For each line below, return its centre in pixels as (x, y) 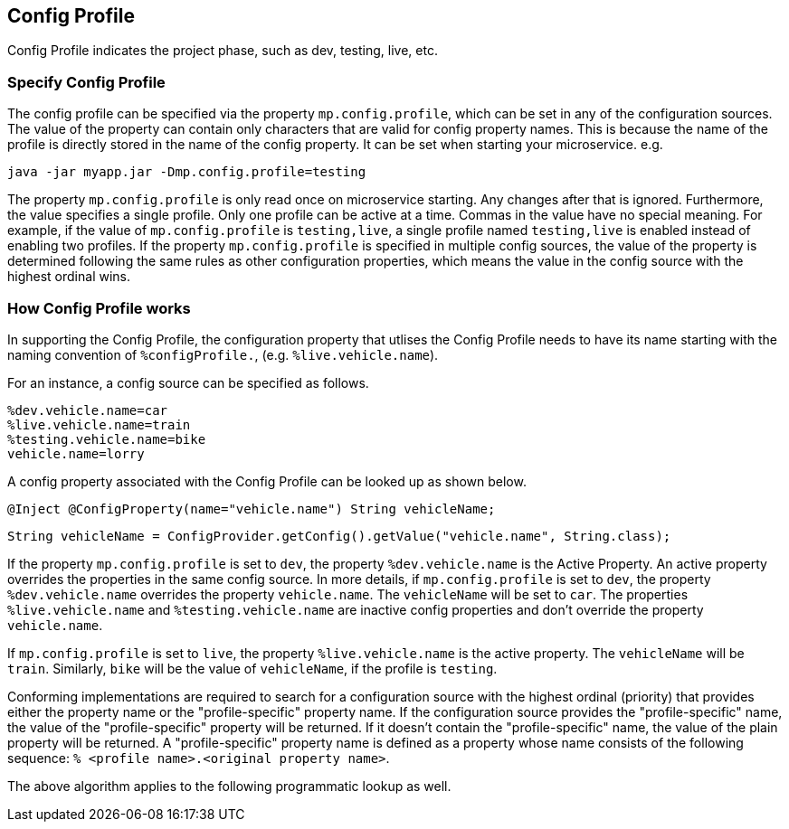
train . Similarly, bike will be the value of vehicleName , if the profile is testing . (252, 668)
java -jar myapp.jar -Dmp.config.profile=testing (187, 172)
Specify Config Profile (86, 82)
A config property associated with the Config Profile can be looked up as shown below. (267, 481)
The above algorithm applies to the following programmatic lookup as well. (229, 786)
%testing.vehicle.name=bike (107, 439)
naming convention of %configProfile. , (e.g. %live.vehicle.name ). (223, 354)
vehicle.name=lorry (76, 453)
